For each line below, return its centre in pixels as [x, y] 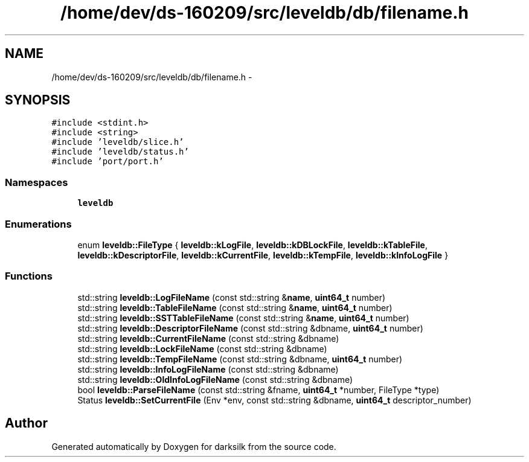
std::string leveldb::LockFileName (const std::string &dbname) [202, 348]
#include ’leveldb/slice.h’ [118, 142]
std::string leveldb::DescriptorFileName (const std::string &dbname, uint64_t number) [250, 328]
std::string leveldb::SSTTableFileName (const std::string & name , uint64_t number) [243, 318]
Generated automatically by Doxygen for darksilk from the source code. [194, 446]
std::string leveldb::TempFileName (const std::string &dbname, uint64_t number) [240, 359]
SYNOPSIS [38, 100]
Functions [29, 276]
